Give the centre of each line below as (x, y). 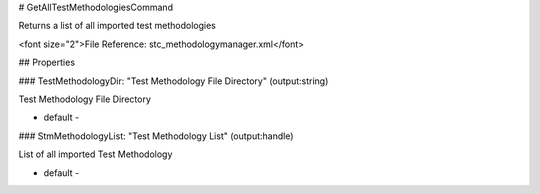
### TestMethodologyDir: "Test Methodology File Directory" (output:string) (173, 81)
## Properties (46, 62)
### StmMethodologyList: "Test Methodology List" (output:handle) (156, 136)
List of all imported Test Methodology (95, 154)
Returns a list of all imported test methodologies (117, 26)
